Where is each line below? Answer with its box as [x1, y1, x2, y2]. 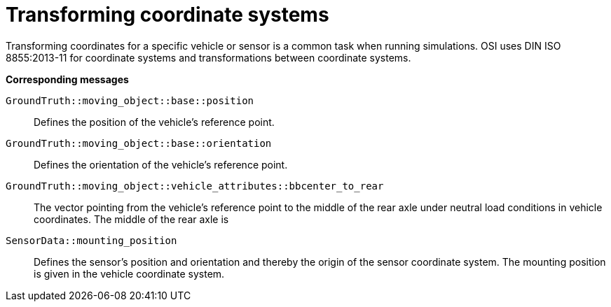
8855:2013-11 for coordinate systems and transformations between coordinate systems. [6, 51, 411, 64]
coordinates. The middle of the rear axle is [34, 213, 229, 225]
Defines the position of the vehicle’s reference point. [34, 115, 275, 128]
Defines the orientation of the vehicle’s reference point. [34, 158, 288, 171]
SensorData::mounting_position [6, 234, 177, 246]
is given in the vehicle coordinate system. [34, 267, 225, 280]
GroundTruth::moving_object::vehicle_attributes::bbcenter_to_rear [6, 180, 384, 192]
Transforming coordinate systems [6, 3, 329, 27]
